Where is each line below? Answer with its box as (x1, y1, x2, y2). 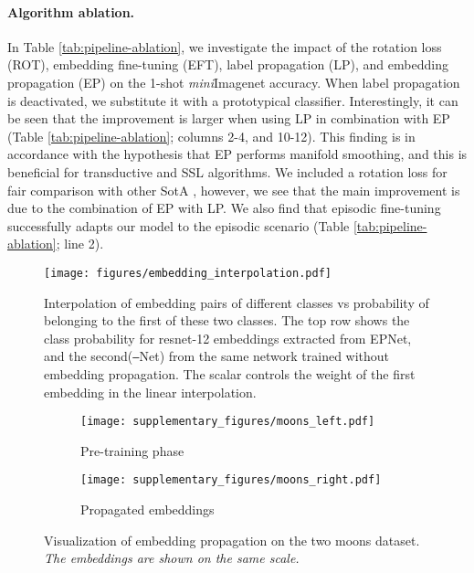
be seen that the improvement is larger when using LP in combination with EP (7, 109, 450, 128)
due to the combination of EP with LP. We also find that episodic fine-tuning (7, 198, 441, 218)
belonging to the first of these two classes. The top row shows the (44, 311, 410, 330)
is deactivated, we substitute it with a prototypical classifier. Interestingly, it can (7, 90, 458, 110)
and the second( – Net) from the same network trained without (44, 346, 390, 366)
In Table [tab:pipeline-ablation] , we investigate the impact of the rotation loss (7, 37, 442, 56)
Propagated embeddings (80, 500, 215, 519)
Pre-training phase (80, 440, 184, 460)
